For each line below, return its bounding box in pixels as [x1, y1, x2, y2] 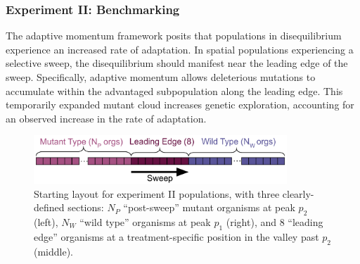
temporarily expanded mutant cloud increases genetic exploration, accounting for [6, 97, 354, 112]
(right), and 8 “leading [226, 214, 323, 229]
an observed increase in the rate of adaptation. [6, 111, 207, 125]
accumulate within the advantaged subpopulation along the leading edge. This [6, 83, 343, 98]
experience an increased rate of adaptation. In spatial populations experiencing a [6, 42, 354, 56]
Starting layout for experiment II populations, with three [34, 186, 280, 201]
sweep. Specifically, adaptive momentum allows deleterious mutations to [6, 70, 316, 84]
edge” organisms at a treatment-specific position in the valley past [34, 229, 319, 244]
